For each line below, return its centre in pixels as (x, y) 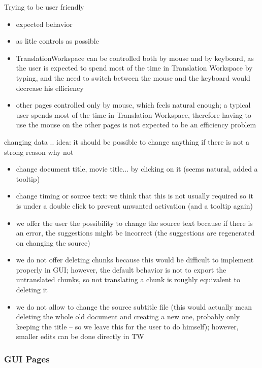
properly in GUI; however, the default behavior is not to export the (121, 269)
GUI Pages (27, 359)
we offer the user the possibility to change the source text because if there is (134, 223)
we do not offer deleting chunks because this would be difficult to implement (135, 260)
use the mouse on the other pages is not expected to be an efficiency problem (136, 125)
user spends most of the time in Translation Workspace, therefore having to (134, 114)
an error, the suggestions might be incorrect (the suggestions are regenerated (135, 233)
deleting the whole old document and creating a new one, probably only (128, 316)
